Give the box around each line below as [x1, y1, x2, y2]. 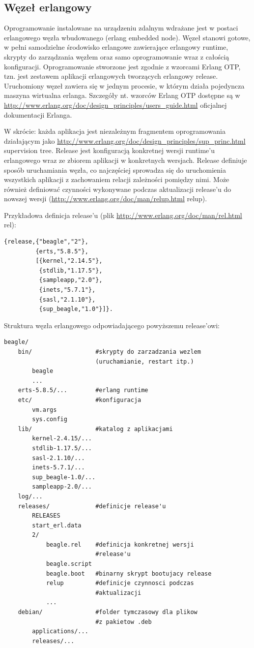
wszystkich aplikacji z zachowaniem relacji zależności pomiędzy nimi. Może [4, 174, 229, 185]
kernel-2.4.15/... [32, 435, 92, 442]
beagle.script [46, 560, 92, 568]
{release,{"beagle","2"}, [4, 238, 88, 246]
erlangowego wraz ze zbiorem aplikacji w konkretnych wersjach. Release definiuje [4, 154, 247, 165]
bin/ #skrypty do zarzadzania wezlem [18, 348, 201, 356]
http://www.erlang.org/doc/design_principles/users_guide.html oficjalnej [4, 99, 227, 110]
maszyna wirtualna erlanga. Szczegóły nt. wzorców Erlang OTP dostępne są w [4, 90, 240, 100]
